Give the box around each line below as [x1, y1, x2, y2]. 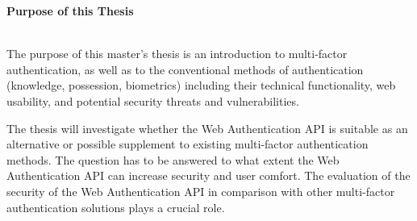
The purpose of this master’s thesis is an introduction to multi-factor [6, 45, 348, 62]
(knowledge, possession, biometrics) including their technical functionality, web [6, 77, 396, 94]
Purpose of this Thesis [6, 2, 134, 19]
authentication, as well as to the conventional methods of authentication [6, 60, 364, 77]
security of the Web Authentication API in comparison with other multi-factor [6, 182, 395, 199]
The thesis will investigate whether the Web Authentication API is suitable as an [6, 119, 408, 136]
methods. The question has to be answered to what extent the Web [6, 151, 340, 168]
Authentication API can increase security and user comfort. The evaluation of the [6, 167, 411, 184]
